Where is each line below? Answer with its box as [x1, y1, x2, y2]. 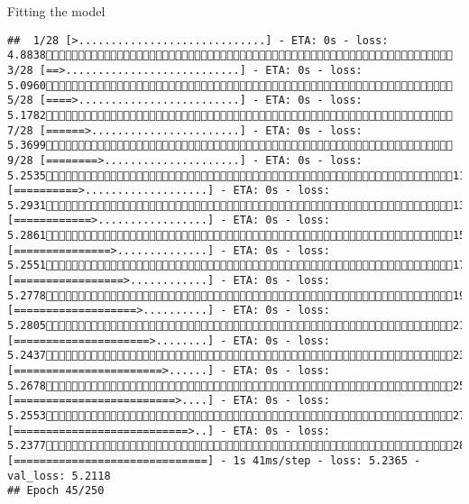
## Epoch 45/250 [7, 484, 105, 498]
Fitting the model [7, 2, 106, 20]
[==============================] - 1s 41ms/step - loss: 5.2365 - [7, 454, 421, 467]
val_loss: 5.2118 [7, 469, 111, 482]
